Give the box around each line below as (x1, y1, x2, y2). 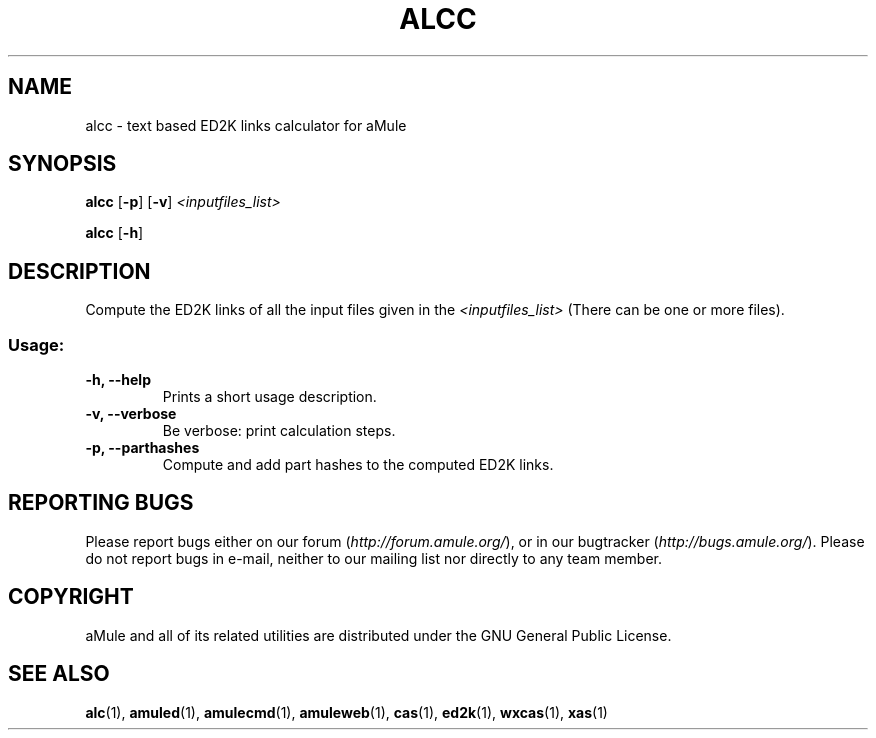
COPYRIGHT (8, 584, 134, 610)
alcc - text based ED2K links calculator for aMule (85, 116, 407, 134)
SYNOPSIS (8, 151, 117, 177)
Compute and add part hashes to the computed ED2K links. (162, 456, 554, 474)
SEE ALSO (8, 661, 110, 687)
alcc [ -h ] (85, 224, 144, 242)
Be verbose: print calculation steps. (162, 422, 396, 440)
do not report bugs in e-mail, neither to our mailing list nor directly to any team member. (85, 549, 663, 567)
